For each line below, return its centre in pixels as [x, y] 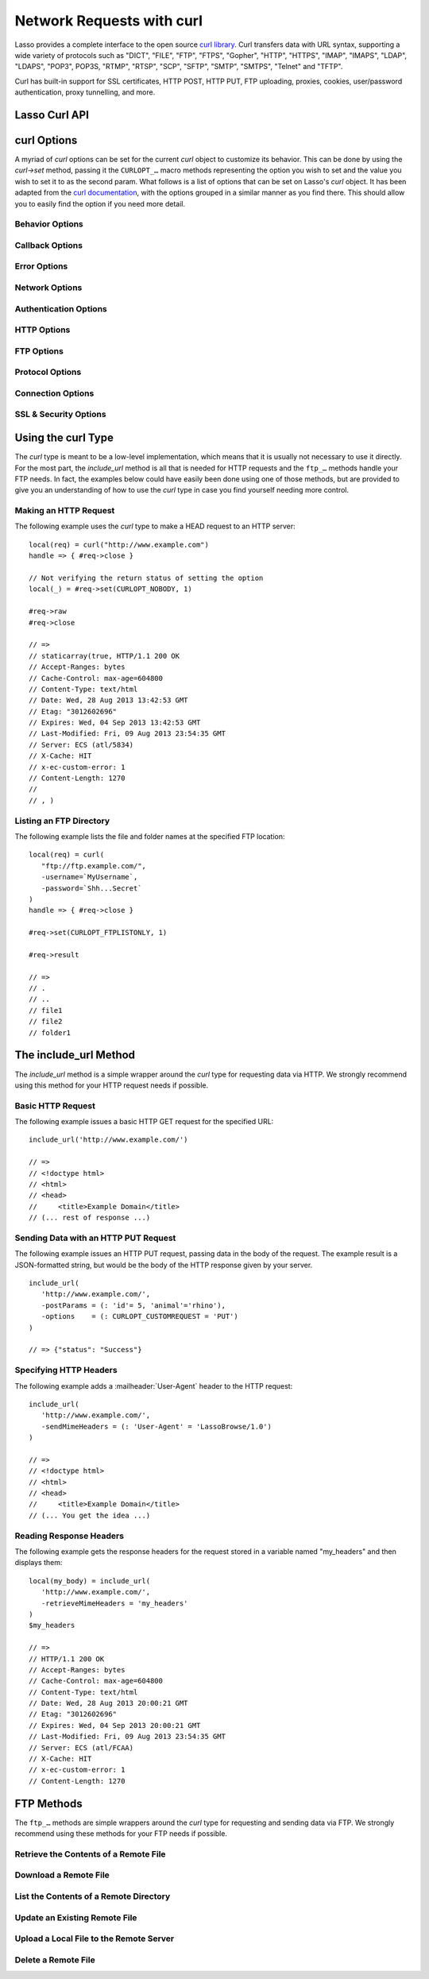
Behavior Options [49, 224]
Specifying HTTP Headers [66, 1370]
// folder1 [50, 1032]
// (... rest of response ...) [90, 1218]
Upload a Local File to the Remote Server [95, 1938]
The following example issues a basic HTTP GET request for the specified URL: [144, 1122]
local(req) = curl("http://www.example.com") [119, 545]
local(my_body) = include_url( [90, 1581]
